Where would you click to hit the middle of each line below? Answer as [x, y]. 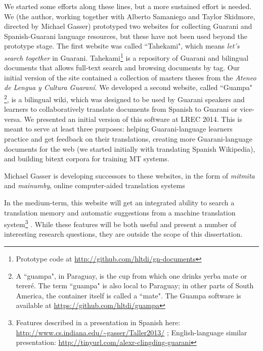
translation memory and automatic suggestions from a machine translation [120, 212]
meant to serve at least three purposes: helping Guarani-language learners [118, 129]
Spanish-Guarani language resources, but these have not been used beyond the [126, 36]
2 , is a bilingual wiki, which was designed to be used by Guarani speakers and [124, 98]
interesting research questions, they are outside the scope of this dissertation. [123, 234]
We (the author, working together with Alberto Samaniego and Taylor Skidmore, [130, 16]
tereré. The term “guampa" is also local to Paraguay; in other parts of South [135, 286]
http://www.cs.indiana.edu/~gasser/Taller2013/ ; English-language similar [131, 332]
